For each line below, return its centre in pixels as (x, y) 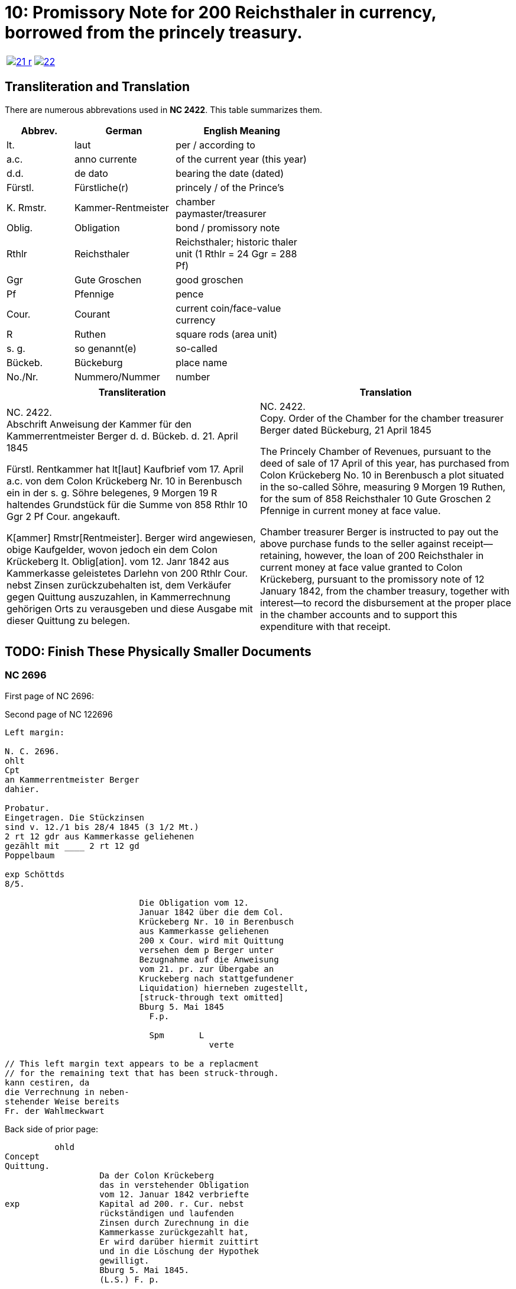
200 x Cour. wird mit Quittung (212, 940)
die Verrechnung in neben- (67, 1092)
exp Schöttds (35, 874)
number (193, 377)
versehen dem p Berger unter (207, 950)
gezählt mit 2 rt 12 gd (72, 846)
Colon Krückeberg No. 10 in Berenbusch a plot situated (382, 475)
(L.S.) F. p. (129, 1279)
